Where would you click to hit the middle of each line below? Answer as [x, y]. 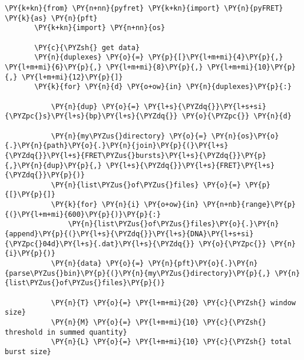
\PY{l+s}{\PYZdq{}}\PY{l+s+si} [205, 106]
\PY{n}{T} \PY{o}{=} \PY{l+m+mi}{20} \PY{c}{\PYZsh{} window [173, 303]
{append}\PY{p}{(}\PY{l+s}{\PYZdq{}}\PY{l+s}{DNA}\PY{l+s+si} [129, 234]
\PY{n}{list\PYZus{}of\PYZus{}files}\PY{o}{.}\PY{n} [174, 224]
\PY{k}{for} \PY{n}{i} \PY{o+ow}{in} [125, 205]
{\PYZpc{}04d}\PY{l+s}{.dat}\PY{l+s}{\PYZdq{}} [100, 244]
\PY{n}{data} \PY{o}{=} [98, 264]
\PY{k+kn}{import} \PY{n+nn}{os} [100, 28]
